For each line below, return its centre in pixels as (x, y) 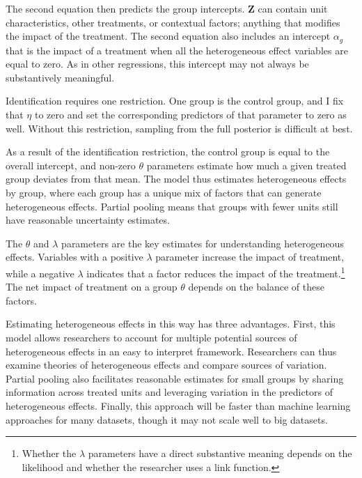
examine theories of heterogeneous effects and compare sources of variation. (166, 365)
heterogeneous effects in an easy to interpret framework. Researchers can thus (171, 351)
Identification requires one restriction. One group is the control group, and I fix (175, 101)
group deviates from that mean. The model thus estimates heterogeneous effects (176, 179)
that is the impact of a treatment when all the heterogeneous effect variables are (177, 50)
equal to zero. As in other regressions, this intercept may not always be (157, 64)
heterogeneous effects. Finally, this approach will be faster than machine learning (178, 405)
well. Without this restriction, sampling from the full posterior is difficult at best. (179, 128)
